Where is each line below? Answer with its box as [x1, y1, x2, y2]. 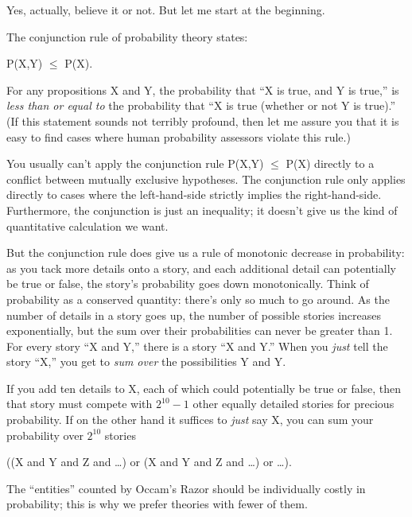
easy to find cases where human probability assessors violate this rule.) [6, 128, 351, 145]
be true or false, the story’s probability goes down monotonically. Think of [6, 275, 369, 292]
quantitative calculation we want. [6, 217, 169, 234]
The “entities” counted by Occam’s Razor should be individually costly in [6, 480, 366, 496]
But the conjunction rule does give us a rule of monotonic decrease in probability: [6, 244, 405, 261]
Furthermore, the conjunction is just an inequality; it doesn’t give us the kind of [6, 201, 398, 218]
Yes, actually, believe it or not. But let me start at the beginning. [6, 2, 325, 17]
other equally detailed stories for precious [192, 395, 395, 412]
